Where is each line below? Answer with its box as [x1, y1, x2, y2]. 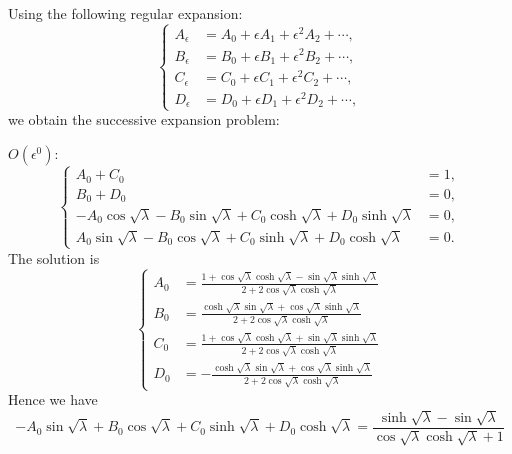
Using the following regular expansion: [8, 3, 243, 23]
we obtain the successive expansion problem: [8, 109, 280, 130]
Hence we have [8, 389, 98, 410]
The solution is [8, 247, 100, 268]
